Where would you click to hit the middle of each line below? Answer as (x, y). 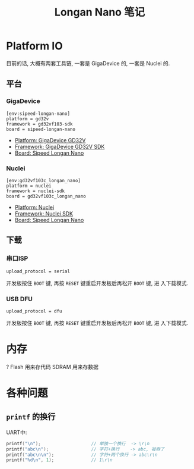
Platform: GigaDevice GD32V (50, 140)
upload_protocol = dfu (34, 311)
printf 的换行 (31, 417)
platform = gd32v (28, 119)
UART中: (17, 432)
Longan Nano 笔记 (100, 12)
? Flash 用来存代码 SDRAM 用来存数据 (53, 367)
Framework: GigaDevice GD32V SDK (60, 146)
